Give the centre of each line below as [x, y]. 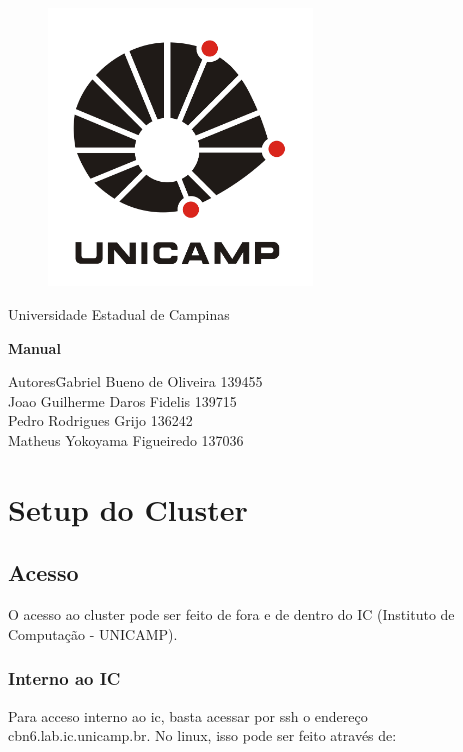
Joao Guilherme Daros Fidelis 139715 [122, 400]
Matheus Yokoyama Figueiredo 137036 [126, 439]
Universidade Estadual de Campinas [119, 314]
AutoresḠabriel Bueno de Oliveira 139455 [135, 381]
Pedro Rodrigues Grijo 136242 [100, 420]
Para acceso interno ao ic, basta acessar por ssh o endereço [188, 715]
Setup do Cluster [128, 508]
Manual [34, 347]
